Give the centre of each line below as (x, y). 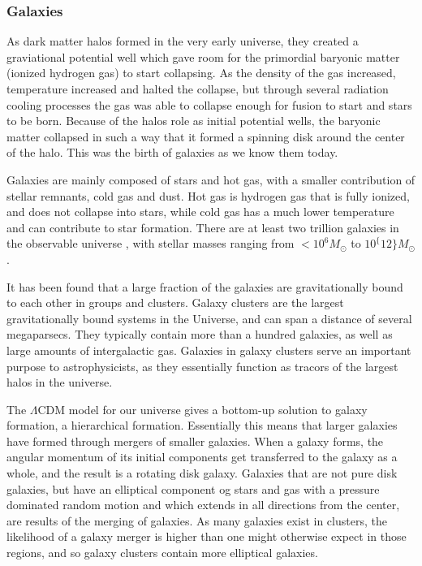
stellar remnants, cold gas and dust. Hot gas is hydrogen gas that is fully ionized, (208, 195)
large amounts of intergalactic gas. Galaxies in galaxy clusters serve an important (209, 350)
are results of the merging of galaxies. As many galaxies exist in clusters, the (197, 520)
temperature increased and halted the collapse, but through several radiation (198, 89)
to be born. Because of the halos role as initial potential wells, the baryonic (194, 121)
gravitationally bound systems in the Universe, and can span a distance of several (209, 318)
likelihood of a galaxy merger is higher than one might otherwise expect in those (207, 536)
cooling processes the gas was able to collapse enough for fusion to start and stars (209, 104)
